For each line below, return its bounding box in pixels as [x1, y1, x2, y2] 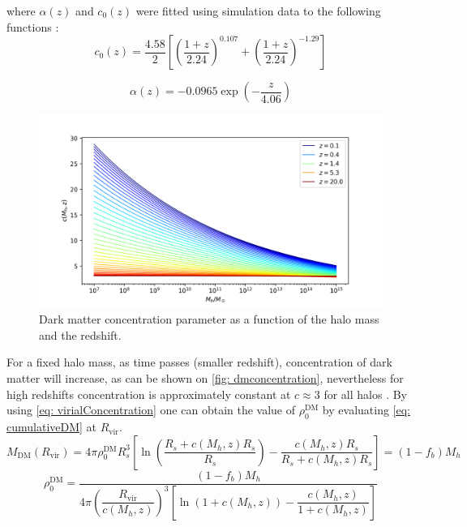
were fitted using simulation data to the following [135, 2, 381, 19]
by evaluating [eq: [322, 401, 411, 418]
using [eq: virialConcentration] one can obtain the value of [6, 401, 296, 418]
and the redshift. [39, 326, 122, 343]
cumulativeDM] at [6, 418, 97, 435]
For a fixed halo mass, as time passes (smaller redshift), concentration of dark [6, 353, 392, 371]
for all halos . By [323, 385, 408, 402]
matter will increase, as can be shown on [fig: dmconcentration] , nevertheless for [6, 370, 404, 387]
